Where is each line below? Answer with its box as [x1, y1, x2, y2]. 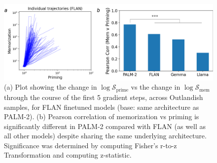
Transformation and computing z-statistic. [4, 150, 132, 160]
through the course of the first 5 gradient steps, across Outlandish [4, 92, 203, 102]
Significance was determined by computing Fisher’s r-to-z [4, 140, 177, 150]
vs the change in [131, 82, 181, 92]
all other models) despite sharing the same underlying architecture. [4, 130, 207, 141]
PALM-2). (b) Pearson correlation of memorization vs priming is [4, 111, 199, 122]
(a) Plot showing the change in [4, 82, 97, 92]
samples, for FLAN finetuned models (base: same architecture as [4, 101, 199, 112]
